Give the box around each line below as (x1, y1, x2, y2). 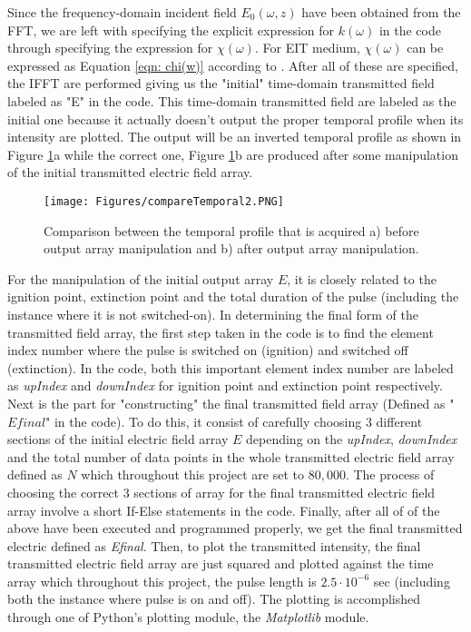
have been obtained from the (301, 3, 461, 21)
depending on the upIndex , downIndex (245, 430, 457, 449)
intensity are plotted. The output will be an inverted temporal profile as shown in (7, 127, 462, 146)
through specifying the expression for (7, 38, 213, 57)
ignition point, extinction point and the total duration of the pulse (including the (7, 287, 459, 306)
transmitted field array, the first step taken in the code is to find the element (7, 322, 434, 341)
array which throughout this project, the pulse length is (7, 571, 317, 590)
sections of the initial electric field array (7, 430, 229, 449)
